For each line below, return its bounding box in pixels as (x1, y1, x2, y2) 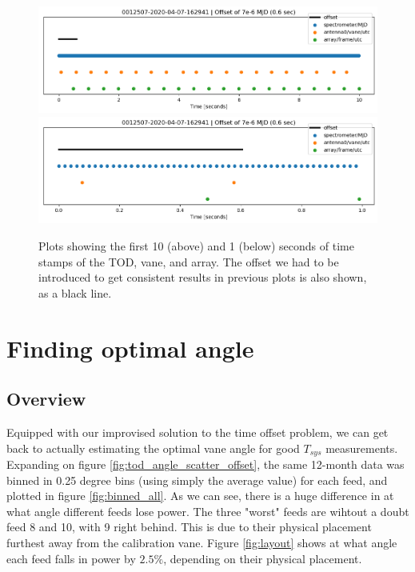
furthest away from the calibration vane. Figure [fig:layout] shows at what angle (6, 534, 397, 550)
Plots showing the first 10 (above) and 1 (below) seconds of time (38, 238, 354, 254)
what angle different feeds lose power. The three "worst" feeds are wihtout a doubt (6, 502, 409, 519)
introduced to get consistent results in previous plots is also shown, (38, 269, 367, 286)
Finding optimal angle (6, 331, 254, 364)
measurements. (325, 439, 398, 456)
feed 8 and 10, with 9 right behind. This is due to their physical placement (6, 518, 372, 535)
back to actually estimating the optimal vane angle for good (6, 439, 300, 456)
